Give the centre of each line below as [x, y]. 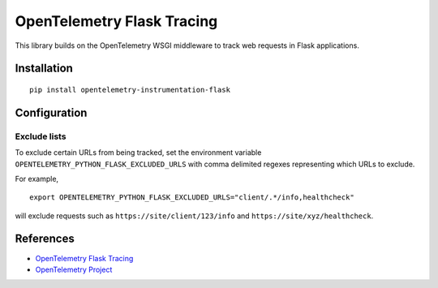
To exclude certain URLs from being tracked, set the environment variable [138, 153]
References [45, 239]
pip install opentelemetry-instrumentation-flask [130, 90]
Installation [44, 69]
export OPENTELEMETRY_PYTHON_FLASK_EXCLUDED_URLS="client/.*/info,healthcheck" [192, 198]
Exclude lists [41, 136]
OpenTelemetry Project [74, 269]
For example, [37, 178]
